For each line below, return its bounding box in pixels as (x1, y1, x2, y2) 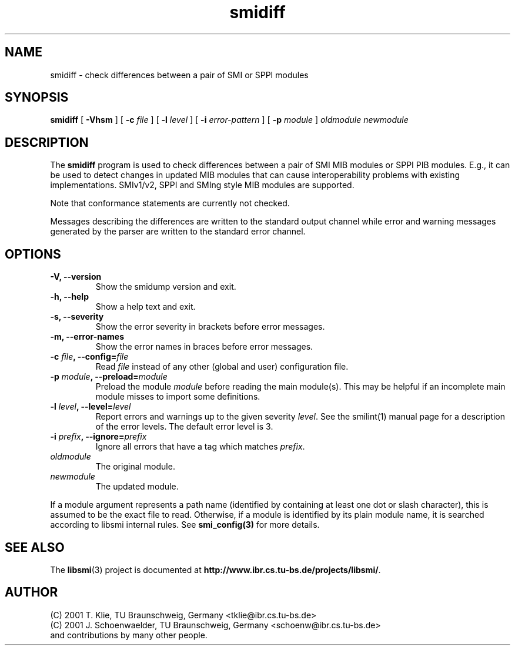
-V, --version (50, 272, 102, 282)
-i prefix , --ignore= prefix (50, 431, 147, 442)
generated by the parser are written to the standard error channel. (50, 226, 306, 237)
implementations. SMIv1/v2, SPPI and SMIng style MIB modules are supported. (50, 180, 355, 190)
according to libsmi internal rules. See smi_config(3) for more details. (50, 520, 320, 530)
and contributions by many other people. (50, 629, 208, 640)
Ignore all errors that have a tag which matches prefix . (95, 441, 305, 452)
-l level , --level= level (50, 401, 131, 412)
